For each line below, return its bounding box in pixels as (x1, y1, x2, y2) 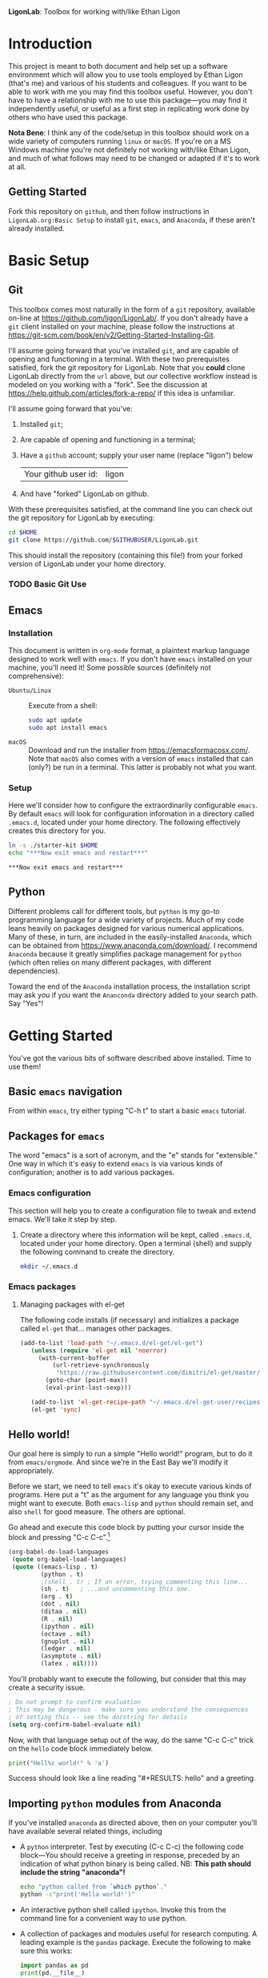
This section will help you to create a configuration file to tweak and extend (8, 1206, 256, 1215)
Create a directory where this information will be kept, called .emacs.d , (19, 1230, 252, 1239)
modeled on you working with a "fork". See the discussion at (8, 380, 208, 389)
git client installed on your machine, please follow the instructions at (8, 321, 235, 331)
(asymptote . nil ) (40, 1652, 102, 1661)
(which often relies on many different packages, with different (8, 957, 212, 967)
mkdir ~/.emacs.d (19, 1262, 78, 1271)
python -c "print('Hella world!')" (19, 1891, 135, 1899)
